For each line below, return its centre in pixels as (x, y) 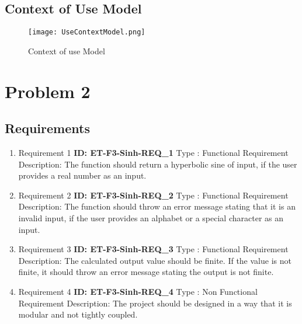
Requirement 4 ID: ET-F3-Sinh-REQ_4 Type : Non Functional (138, 291)
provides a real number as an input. (82, 175)
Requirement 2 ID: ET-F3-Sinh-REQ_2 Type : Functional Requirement (153, 195)
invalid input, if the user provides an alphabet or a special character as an (151, 218)
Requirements (47, 128)
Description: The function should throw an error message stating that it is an (157, 206)
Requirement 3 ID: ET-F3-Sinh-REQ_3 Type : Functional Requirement (153, 249)
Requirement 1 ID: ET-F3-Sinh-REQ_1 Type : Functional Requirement (153, 153)
